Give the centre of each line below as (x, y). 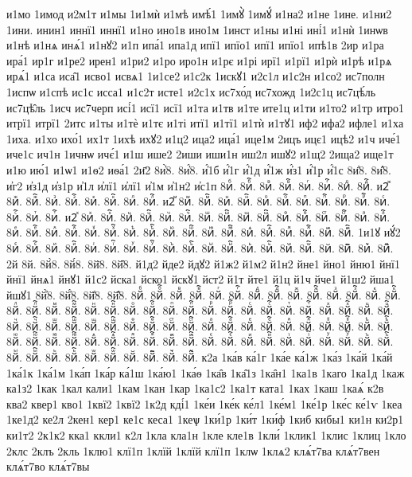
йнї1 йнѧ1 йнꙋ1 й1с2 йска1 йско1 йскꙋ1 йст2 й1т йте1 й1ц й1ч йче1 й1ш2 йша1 (201, 279)
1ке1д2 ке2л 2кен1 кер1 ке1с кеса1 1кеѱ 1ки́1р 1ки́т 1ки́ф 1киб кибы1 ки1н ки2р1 (205, 419)
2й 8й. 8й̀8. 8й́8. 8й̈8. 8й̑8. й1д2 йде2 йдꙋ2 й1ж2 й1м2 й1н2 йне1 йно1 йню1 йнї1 (203, 263)
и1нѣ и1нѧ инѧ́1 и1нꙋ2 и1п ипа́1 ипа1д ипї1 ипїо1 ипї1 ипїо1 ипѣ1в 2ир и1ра (195, 45)
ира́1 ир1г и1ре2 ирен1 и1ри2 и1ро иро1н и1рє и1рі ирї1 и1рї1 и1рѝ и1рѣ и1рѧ (199, 60)
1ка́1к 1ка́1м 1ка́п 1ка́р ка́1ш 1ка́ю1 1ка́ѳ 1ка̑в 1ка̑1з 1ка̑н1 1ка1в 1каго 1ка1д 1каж (206, 372)
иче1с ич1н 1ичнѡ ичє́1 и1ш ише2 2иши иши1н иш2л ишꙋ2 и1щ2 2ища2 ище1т (200, 154)
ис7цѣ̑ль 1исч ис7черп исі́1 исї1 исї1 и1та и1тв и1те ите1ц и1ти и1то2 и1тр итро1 (205, 107)
